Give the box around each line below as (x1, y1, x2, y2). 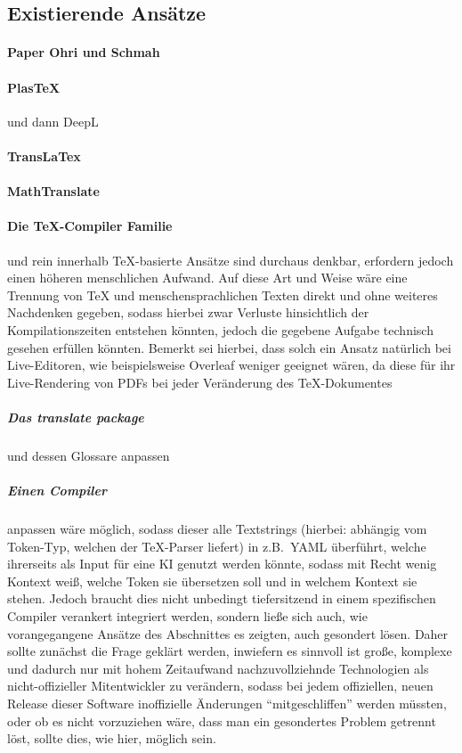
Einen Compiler (7, 481, 107, 500)
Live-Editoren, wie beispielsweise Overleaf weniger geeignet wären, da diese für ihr (7, 356, 456, 374)
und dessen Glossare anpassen (7, 446, 170, 464)
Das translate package (7, 407, 144, 426)
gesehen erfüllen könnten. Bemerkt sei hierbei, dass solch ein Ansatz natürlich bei (7, 338, 451, 356)
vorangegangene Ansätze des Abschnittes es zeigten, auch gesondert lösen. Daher (7, 624, 449, 643)
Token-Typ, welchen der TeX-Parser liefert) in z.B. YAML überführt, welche (7, 536, 426, 555)
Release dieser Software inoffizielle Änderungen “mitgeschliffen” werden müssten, (7, 693, 447, 712)
